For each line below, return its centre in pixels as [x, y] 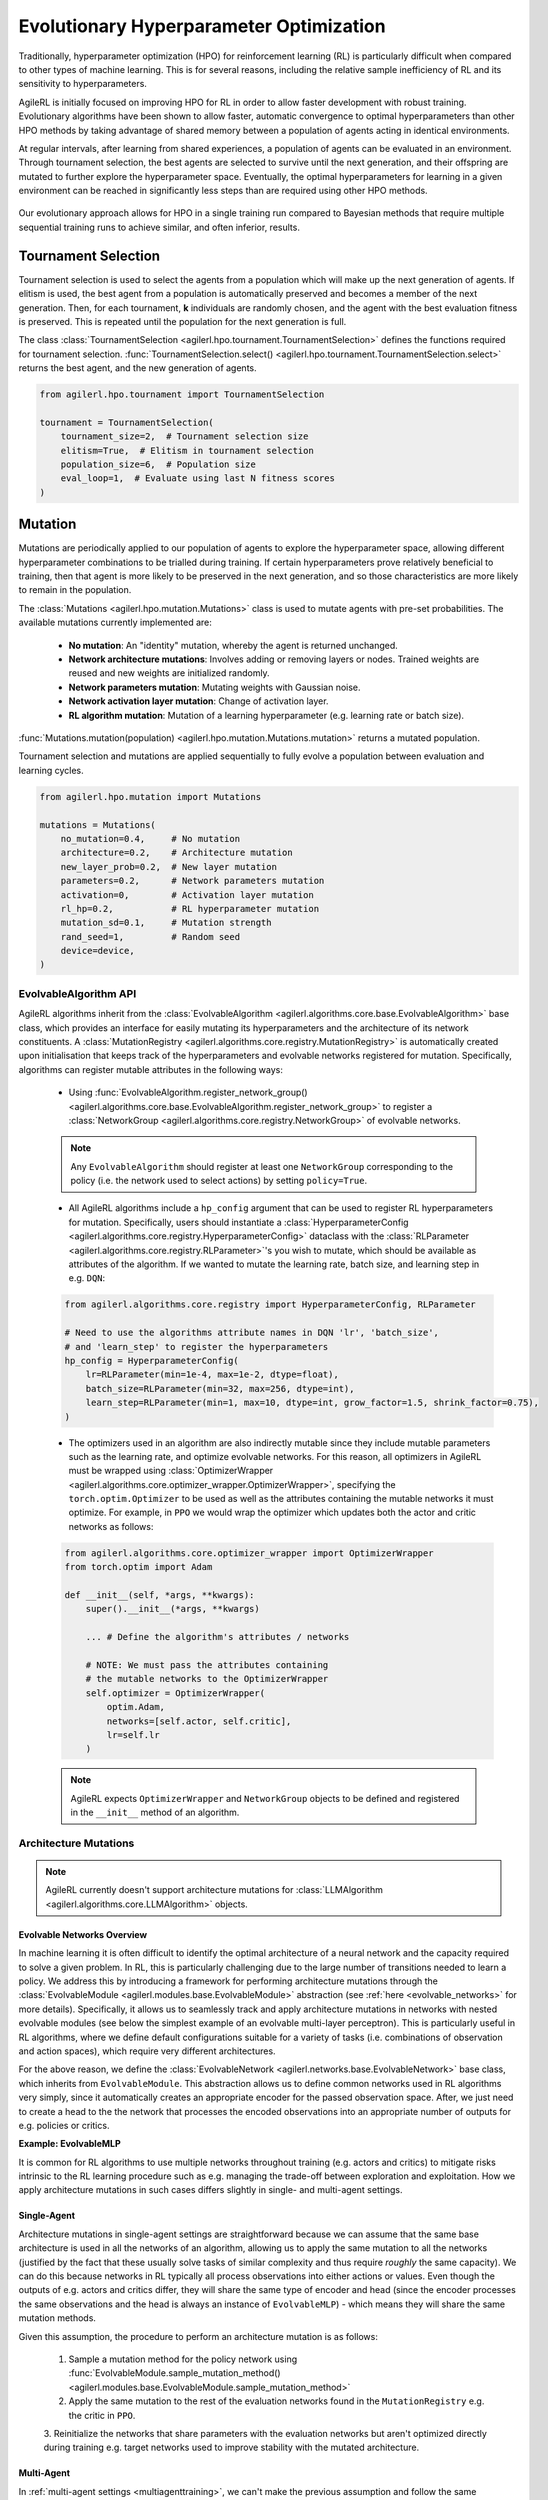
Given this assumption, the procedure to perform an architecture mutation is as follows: [198, 2336]
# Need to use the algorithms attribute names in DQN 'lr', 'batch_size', [252, 1333]
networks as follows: [111, 1526]
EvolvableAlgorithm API [77, 993]
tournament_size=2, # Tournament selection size [184, 436]
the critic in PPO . [102, 2415]
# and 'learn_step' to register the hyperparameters [196, 1346]
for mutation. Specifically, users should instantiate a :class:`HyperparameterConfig [238, 1222]
